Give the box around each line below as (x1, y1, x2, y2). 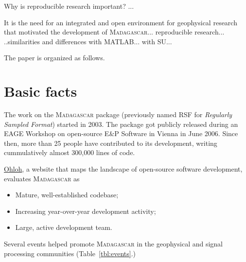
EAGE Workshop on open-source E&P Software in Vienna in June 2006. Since (4, 128, 238, 139)
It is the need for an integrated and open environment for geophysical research (4, 17, 237, 27)
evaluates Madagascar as (4, 173, 80, 183)
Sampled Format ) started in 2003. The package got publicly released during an (4, 119, 238, 129)
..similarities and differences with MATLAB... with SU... (4, 36, 172, 46)
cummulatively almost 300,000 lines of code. (4, 147, 135, 157)
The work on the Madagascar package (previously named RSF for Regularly (4, 109, 232, 120)
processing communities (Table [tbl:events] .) (4, 248, 136, 258)
